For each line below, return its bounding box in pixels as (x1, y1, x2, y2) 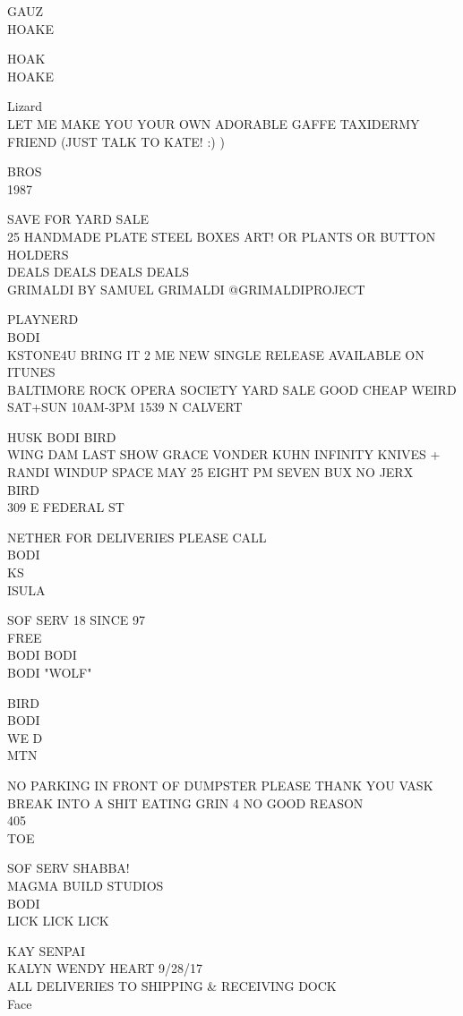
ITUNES (7, 363, 56, 381)
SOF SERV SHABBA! (7, 858, 130, 877)
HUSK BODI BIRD (7, 427, 116, 446)
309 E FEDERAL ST (7, 498, 124, 517)
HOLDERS (7, 244, 69, 263)
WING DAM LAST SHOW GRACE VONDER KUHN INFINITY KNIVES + (7, 445, 441, 464)
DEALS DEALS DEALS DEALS (7, 262, 190, 281)
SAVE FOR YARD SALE (7, 209, 150, 228)
